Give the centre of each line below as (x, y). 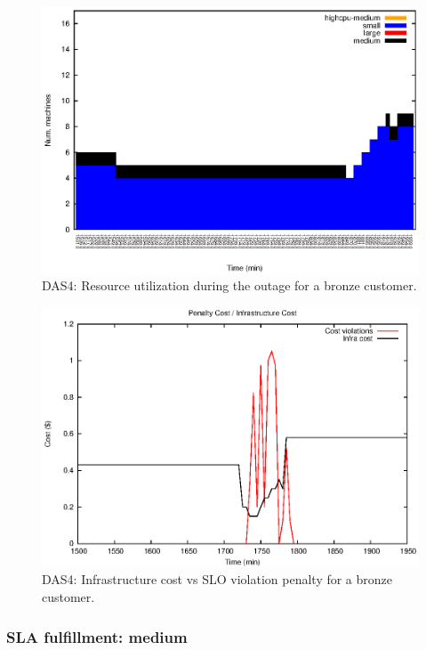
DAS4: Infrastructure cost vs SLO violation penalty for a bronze (217, 579)
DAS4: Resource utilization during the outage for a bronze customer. (229, 285)
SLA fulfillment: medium (97, 636)
